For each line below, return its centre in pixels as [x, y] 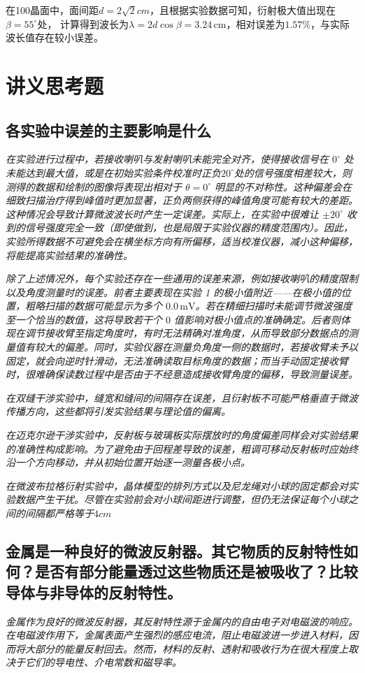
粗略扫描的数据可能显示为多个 [93, 306]
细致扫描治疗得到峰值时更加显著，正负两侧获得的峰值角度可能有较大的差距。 [182, 200]
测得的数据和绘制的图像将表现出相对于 [94, 186]
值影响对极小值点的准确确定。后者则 [258, 319]
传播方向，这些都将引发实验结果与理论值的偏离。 [118, 411]
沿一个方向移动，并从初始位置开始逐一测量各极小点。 [128, 462]
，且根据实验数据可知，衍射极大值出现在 [243, 10]
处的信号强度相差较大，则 [293, 172]
